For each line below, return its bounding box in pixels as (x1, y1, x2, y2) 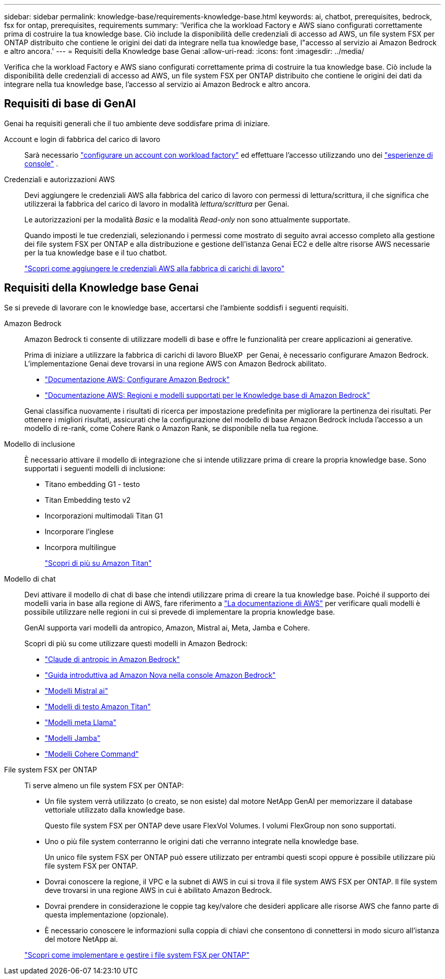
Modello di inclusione (4, 439, 75, 448)
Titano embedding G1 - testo (45, 479, 140, 488)
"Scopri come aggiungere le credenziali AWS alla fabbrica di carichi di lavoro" (24, 264, 284, 273)
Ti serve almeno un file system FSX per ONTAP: (24, 781, 184, 790)
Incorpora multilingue (45, 542, 116, 552)
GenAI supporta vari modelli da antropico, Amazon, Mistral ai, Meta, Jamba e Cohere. (24, 623, 310, 632)
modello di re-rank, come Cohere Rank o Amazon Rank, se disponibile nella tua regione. (24, 423, 319, 433)
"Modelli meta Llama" (45, 717, 117, 727)
